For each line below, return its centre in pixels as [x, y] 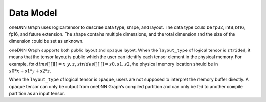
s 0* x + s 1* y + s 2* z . [30, 71]
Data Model [33, 13]
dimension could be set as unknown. [46, 41]
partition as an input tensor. [37, 94]
